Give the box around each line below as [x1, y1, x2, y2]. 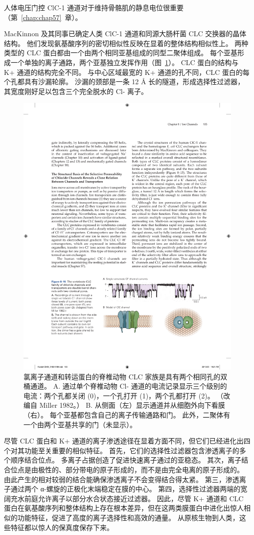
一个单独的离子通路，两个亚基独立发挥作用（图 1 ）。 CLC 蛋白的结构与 [10, 57, 239, 67]
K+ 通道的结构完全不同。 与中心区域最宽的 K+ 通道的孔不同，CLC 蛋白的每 [4, 67, 250, 77]
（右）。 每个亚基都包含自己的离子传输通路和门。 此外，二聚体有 [23, 410, 231, 420]
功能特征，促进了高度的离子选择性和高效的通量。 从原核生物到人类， [17, 512, 239, 522]
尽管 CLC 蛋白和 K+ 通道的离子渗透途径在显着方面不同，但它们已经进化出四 [4, 436, 251, 446]
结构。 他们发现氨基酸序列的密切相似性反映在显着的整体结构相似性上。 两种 [4, 38, 249, 48]
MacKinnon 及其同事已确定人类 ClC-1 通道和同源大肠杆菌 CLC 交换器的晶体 [4, 28, 247, 39]
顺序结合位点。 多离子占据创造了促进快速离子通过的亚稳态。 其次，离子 [10, 455, 242, 465]
